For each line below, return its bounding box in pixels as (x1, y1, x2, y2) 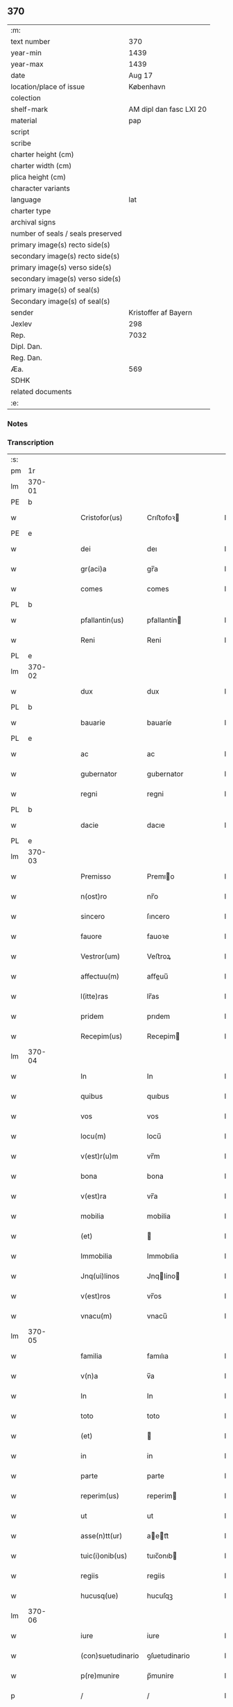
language (10, 195, 42, 204)
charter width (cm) (10, 161, 72, 170)
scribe (10, 138, 31, 148)
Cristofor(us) (80, 513, 123, 523)
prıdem (146, 1011, 171, 1021)
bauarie (80, 718, 106, 728)
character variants (10, 183, 71, 193)
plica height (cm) (10, 172, 67, 181)
